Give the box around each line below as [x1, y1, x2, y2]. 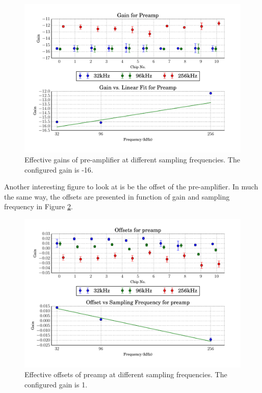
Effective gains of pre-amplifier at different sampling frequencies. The [24, 154, 240, 165]
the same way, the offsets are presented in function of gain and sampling [4, 191, 230, 202]
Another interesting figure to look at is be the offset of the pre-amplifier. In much [4, 181, 258, 192]
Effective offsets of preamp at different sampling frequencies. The [24, 369, 227, 380]
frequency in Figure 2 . [4, 201, 73, 212]
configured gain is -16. [24, 164, 93, 175]
